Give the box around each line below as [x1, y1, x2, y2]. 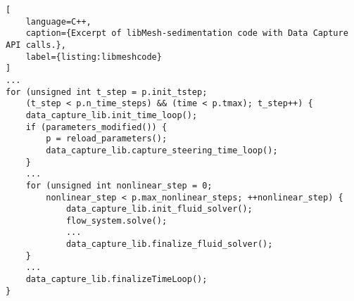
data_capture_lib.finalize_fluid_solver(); [65, 239, 273, 250]
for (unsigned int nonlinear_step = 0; [25, 180, 213, 191]
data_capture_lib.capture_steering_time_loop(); [46, 145, 278, 155]
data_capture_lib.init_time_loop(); [25, 110, 198, 120]
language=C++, [25, 16, 91, 27]
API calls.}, [6, 39, 66, 50]
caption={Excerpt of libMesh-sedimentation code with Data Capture [25, 28, 348, 39]
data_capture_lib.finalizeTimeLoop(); [25, 274, 208, 285]
